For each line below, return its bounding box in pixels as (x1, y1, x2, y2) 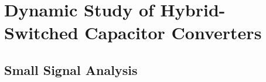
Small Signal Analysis (4, 60, 138, 78)
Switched (4, 20, 79, 45)
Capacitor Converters (84, 20, 262, 45)
